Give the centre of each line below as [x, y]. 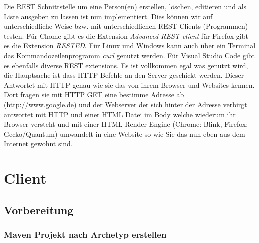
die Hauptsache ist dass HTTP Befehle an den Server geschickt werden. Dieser [124, 75]
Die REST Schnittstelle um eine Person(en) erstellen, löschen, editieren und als [125, 6]
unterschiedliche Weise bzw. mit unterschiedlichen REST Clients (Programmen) [126, 26]
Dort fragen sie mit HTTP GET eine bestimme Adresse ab [94, 95]
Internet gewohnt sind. [38, 143]
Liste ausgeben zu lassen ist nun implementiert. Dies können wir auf [108, 16]
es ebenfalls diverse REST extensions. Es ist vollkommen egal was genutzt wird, [126, 65]
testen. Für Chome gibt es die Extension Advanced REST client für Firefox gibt [126, 36]
